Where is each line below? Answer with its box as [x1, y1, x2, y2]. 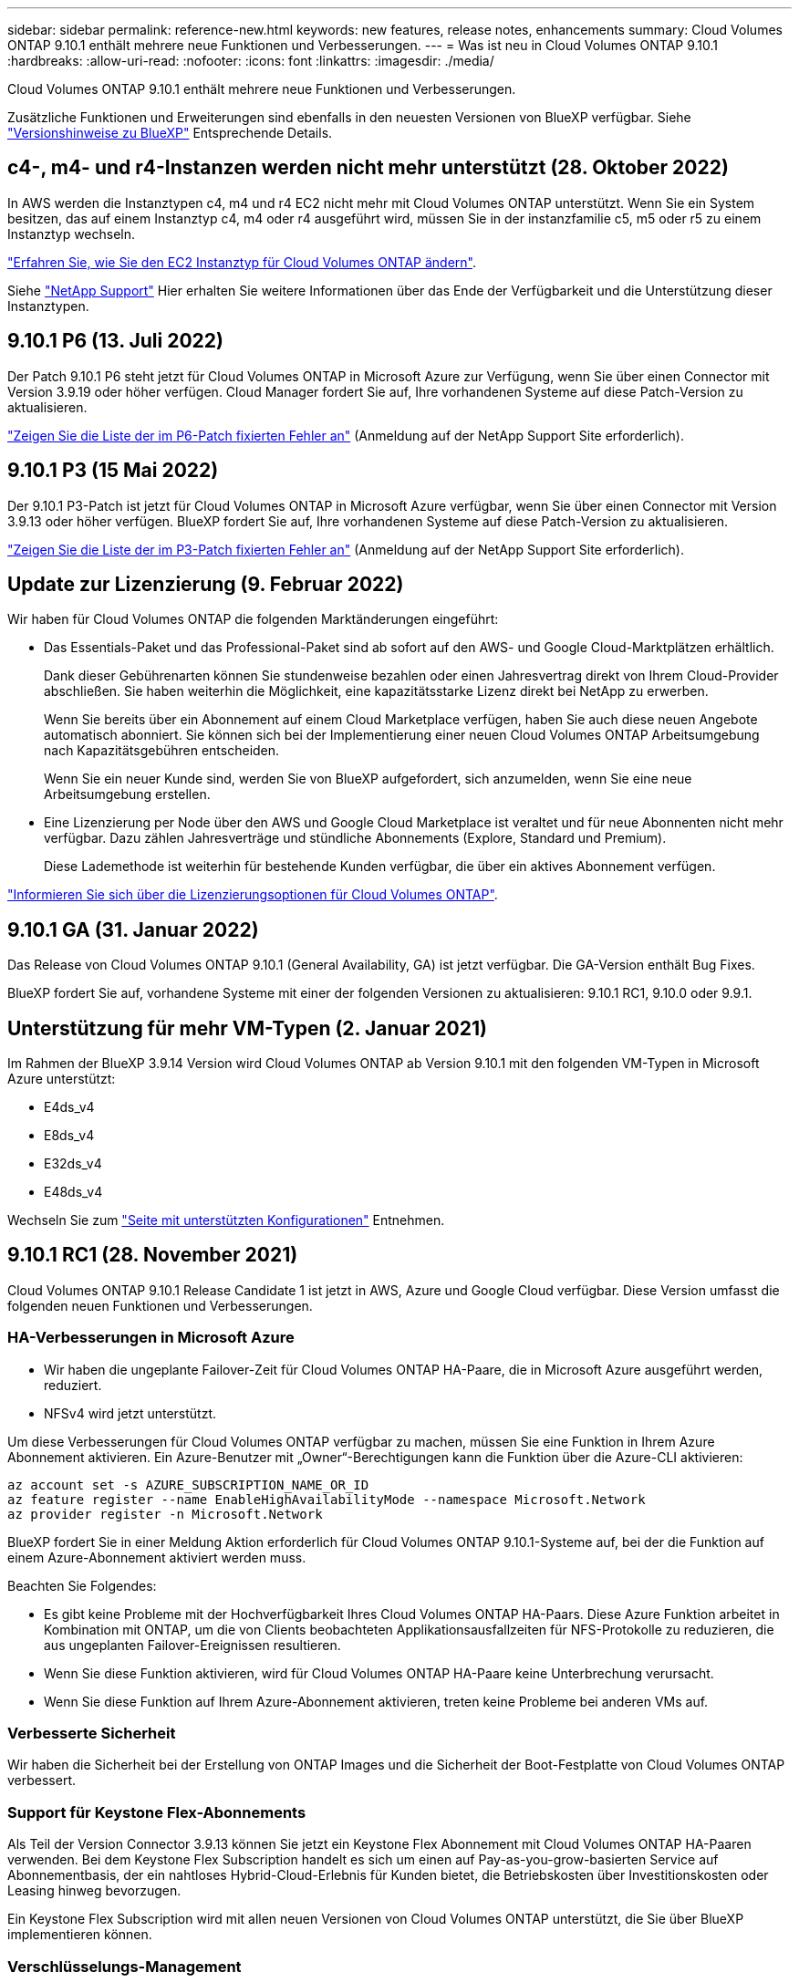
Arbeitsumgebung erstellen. [44, 786, 211, 803]
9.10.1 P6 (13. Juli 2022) [7, 329, 223, 353]
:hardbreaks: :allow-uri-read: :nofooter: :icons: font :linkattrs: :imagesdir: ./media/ [7, 53, 494, 68]
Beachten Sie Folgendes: [7, 1577, 157, 1594]
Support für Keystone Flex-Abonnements [7, 1802, 306, 1822]
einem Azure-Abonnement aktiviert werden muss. [7, 1549, 306, 1565]
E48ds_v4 [44, 1184, 103, 1200]
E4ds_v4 [44, 1099, 95, 1116]
